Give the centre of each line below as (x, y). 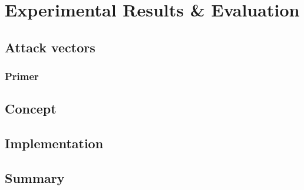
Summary (35, 177)
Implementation (54, 143)
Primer (22, 76)
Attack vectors (50, 47)
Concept (31, 109)
